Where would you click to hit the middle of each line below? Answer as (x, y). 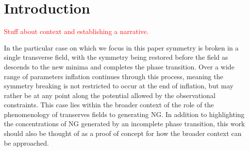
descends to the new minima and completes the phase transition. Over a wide (119, 66)
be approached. (26, 143)
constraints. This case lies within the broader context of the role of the (109, 105)
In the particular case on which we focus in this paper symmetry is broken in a (121, 47)
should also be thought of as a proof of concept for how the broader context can (123, 133)
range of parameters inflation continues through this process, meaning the (114, 76)
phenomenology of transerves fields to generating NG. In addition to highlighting (124, 114)
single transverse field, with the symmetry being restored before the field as (116, 57)
